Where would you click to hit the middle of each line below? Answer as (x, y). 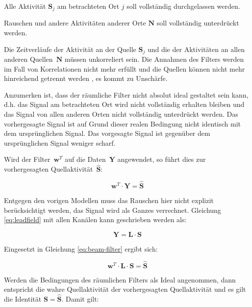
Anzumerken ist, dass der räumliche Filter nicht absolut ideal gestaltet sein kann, (126, 94)
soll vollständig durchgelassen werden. (183, 6)
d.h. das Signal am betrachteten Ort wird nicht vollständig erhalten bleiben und (124, 104)
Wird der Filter (27, 159)
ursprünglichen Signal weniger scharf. (60, 142)
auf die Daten (85, 159)
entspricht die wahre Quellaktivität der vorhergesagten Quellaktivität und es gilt (125, 289)
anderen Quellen (28, 59)
